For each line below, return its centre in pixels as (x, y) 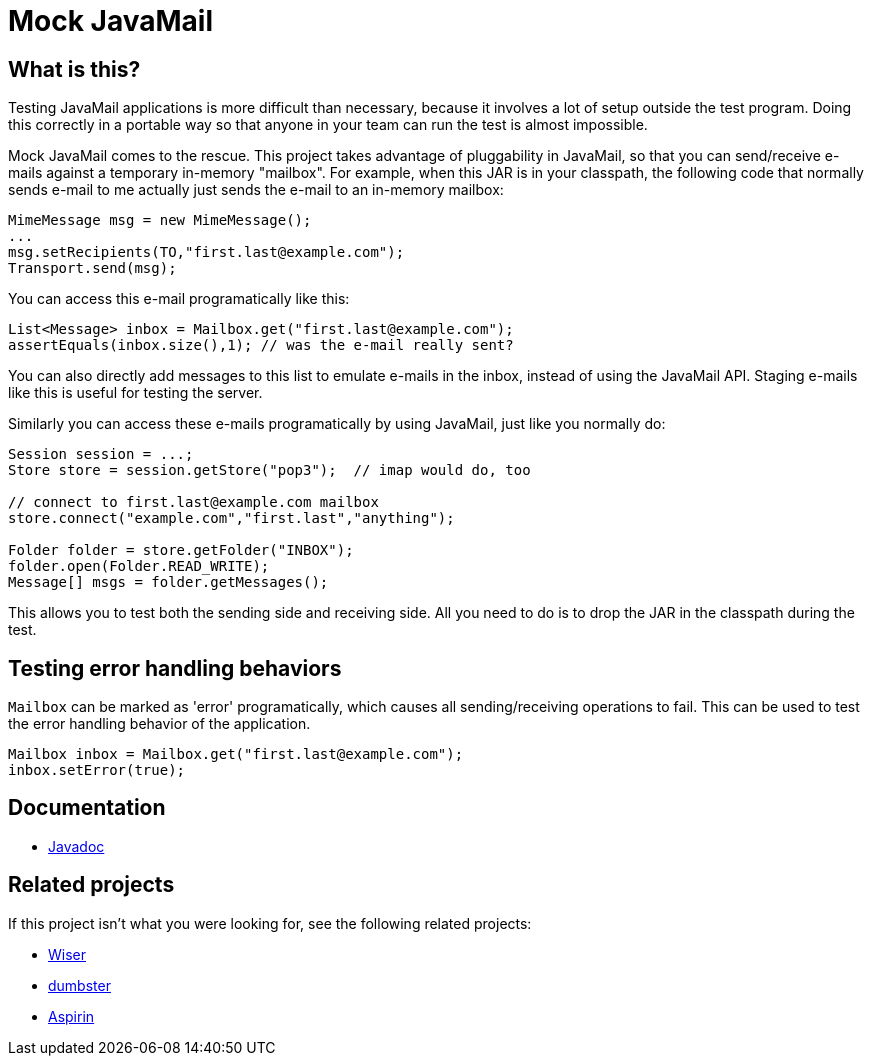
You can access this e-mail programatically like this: (179, 299)
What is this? (74, 69)
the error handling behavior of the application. (159, 724)
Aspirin (71, 1016)
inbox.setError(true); (97, 770)
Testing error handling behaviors (175, 668)
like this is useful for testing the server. (135, 393)
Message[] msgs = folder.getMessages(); (168, 582)
